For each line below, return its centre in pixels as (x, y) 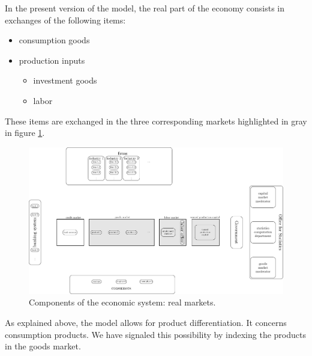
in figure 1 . (25, 133)
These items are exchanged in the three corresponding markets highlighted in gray (156, 121)
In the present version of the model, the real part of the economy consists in (145, 8)
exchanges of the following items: (65, 20)
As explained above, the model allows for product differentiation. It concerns (146, 323)
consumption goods (54, 40)
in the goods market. (43, 346)
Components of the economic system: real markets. (122, 302)
